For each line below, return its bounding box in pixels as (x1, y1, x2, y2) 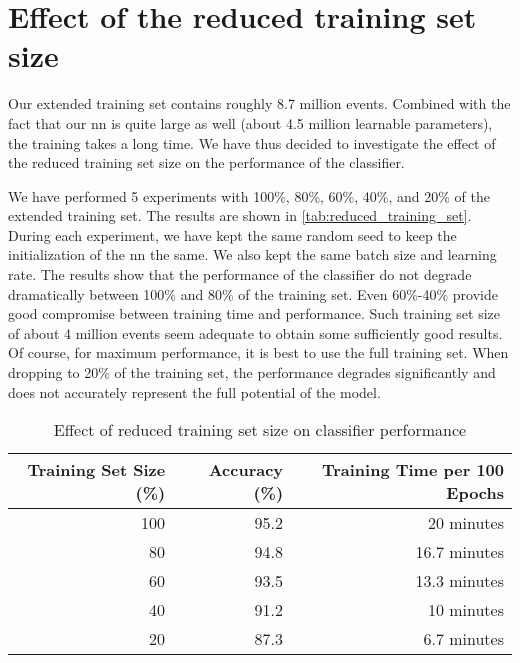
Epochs (446, 481, 504, 505)
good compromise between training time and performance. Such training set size (8, 303, 500, 324)
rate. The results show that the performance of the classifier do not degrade (8, 264, 472, 285)
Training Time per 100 (321, 458, 504, 482)
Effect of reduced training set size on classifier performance (53, 418, 467, 442)
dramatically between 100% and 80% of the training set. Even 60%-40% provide (8, 283, 498, 304)
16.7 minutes (415, 540, 504, 564)
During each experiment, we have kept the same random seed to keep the (8, 224, 457, 245)
